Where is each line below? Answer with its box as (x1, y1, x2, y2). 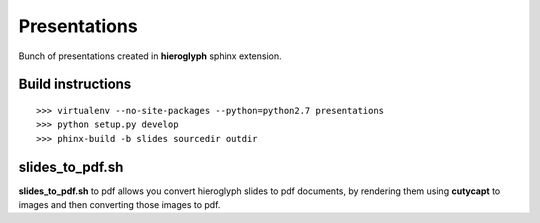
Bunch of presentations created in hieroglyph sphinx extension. (18, 50, 282, 62)
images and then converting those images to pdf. (18, 199, 221, 211)
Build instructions (18, 76, 132, 93)
